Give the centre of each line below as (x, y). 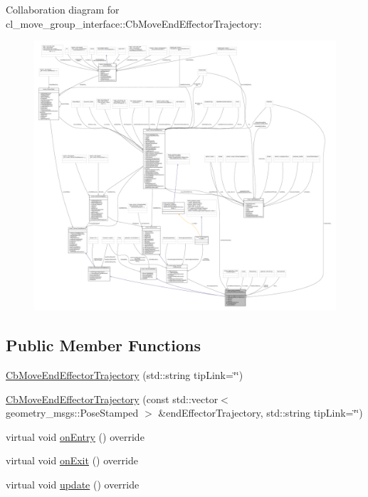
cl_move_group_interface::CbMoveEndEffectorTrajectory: (134, 23)
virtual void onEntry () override (75, 436)
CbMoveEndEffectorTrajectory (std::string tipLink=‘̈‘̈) (125, 375)
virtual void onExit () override (72, 460)
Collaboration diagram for (63, 9)
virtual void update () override (73, 485)
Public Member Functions (103, 345)
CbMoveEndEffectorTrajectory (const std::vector (112, 399)
